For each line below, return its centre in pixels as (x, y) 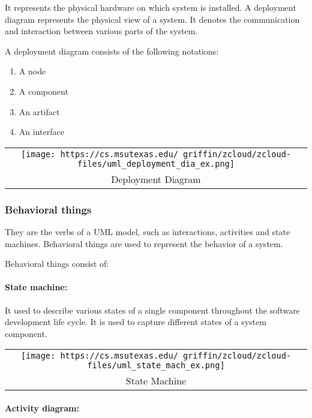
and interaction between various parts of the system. (101, 31)
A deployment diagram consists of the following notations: (112, 51)
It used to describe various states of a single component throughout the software (152, 310)
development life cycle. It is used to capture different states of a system (136, 322)
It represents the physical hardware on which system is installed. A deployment (151, 7)
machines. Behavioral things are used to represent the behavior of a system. (144, 243)
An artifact (39, 111)
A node (32, 71)
